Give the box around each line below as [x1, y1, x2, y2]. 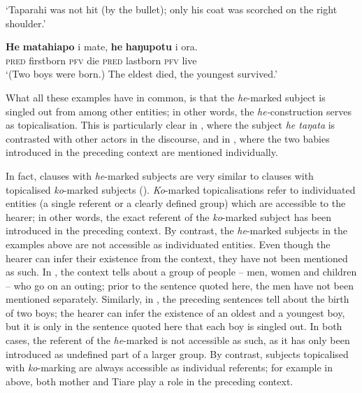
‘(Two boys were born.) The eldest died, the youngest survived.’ [6, 66, 277, 81]
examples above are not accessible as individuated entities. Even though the [6, 236, 331, 251]
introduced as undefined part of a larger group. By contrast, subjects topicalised [6, 346, 349, 361]
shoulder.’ [6, 15, 46, 30]
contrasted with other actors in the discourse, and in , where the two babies [6, 131, 330, 145]
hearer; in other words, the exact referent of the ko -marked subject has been [6, 209, 331, 224]
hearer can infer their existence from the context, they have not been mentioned [6, 250, 348, 265]
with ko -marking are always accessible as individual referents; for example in [6, 360, 333, 375]
